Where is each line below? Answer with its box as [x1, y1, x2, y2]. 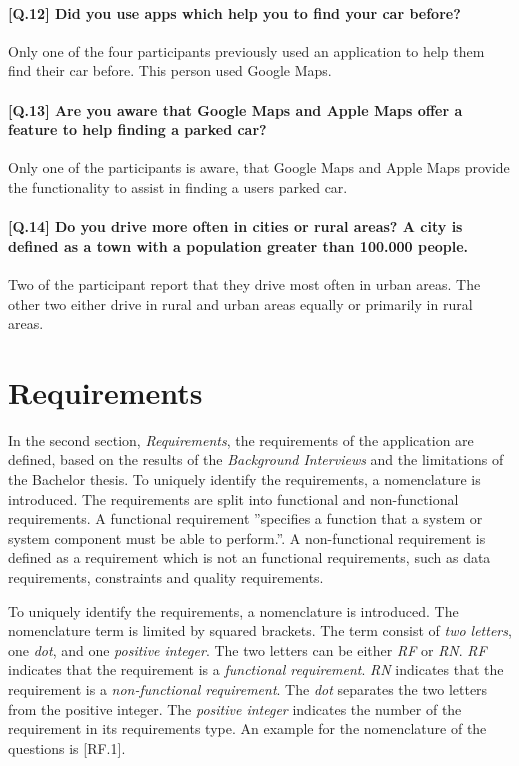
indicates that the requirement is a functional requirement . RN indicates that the [8, 659, 504, 680]
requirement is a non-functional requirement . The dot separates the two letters [8, 678, 488, 699]
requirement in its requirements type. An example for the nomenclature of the [8, 718, 487, 739]
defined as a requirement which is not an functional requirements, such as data [8, 547, 491, 568]
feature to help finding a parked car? [8, 119, 267, 140]
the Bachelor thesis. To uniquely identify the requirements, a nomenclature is [8, 469, 481, 490]
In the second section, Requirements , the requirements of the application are [8, 429, 474, 450]
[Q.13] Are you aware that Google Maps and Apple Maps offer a [8, 99, 463, 120]
